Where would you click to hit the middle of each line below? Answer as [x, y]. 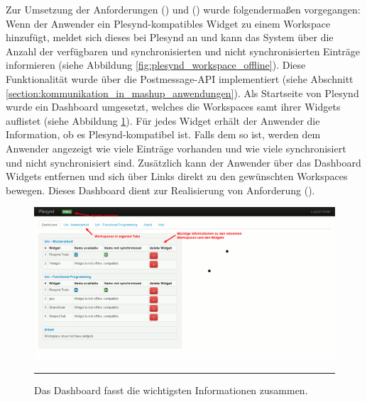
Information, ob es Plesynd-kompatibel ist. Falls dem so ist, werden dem [163, 134]
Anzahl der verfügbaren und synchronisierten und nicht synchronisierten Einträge [183, 51]
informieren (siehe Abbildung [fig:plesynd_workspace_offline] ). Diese [156, 65]
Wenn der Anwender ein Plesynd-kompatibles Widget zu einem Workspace [168, 23]
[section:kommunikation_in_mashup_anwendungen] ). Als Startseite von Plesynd [182, 93]
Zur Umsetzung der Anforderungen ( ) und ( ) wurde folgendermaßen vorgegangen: [183, 9]
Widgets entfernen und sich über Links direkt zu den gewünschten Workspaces [177, 176]
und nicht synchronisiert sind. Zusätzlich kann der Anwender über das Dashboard [183, 162]
